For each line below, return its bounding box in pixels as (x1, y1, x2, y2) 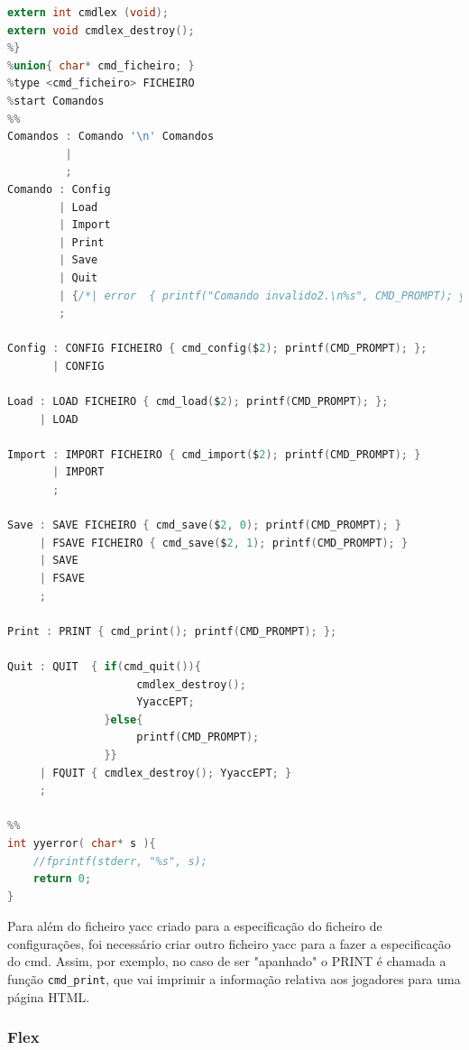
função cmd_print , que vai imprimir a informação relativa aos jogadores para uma (7, 970, 461, 989)
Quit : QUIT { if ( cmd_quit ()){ (7, 659, 201, 673)
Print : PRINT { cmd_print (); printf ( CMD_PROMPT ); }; (7, 624, 337, 638)
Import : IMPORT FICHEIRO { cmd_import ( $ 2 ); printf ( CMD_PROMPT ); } (7, 447, 421, 461)
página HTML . (7, 987, 90, 1006)
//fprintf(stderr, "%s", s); (32, 854, 207, 868)
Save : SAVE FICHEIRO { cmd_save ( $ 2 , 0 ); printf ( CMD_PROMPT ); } (7, 519, 401, 532)
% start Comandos (7, 94, 105, 107)
